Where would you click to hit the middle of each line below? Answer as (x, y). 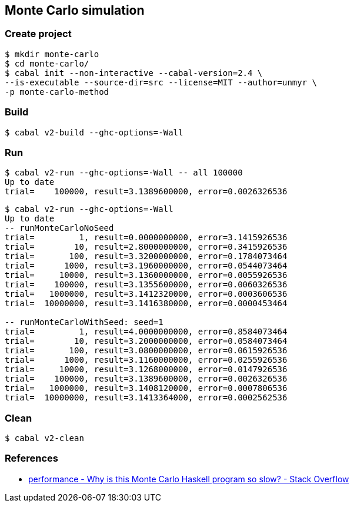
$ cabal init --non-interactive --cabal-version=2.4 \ (134, 73)
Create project (38, 34)
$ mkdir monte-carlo (52, 54)
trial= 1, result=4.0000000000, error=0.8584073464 (146, 332)
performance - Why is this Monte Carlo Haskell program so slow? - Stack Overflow (189, 479)
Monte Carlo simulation (75, 10)
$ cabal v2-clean (44, 438)
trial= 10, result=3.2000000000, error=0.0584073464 (146, 341)
